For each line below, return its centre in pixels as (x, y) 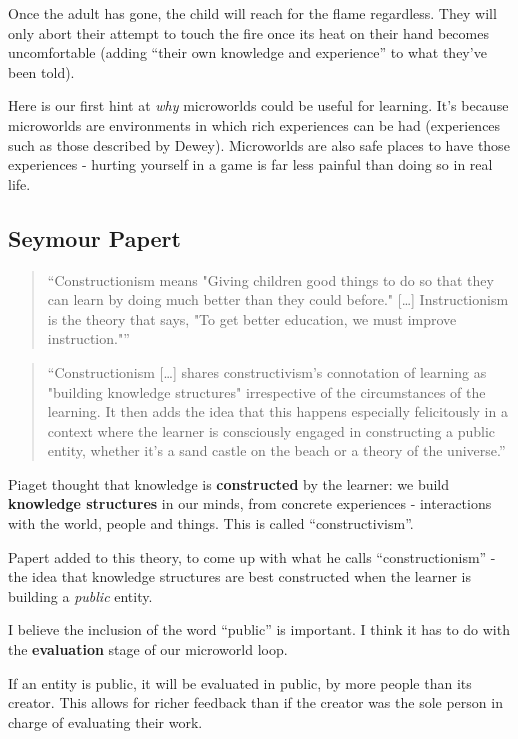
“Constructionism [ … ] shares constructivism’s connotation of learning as (267, 371)
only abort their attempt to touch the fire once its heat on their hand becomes (248, 32)
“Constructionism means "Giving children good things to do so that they (270, 279)
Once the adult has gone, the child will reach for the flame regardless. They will (252, 13)
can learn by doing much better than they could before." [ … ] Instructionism (278, 299)
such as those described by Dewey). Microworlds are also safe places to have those (259, 144)
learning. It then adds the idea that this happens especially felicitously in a (277, 411)
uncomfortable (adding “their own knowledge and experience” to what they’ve (247, 52)
